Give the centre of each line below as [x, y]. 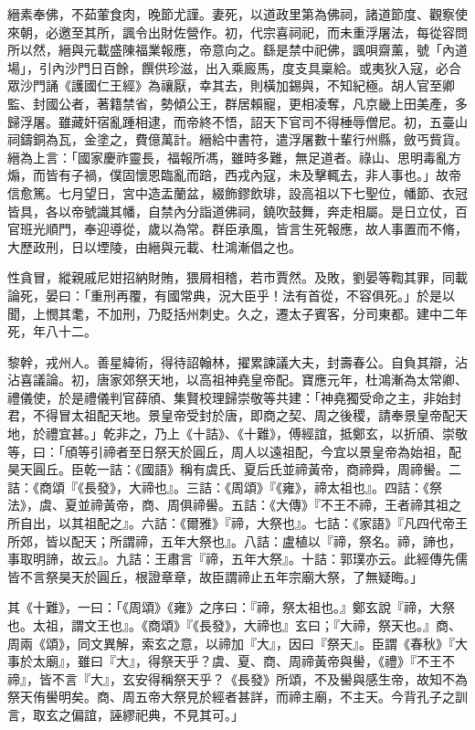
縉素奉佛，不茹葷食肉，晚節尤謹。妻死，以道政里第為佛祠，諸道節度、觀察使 [237, 14]
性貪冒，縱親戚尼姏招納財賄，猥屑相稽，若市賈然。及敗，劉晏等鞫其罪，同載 [237, 277]
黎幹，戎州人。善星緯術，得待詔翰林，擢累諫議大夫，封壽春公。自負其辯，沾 [237, 361]
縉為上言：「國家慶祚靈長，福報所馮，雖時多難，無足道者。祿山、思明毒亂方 [234, 157]
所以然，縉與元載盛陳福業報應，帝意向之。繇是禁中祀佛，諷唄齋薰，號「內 [231, 50]
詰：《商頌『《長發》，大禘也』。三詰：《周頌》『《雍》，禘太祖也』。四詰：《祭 [225, 487]
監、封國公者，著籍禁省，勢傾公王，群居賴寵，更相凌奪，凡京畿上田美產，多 [237, 103]
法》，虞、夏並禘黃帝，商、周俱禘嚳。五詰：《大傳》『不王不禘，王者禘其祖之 [234, 505]
